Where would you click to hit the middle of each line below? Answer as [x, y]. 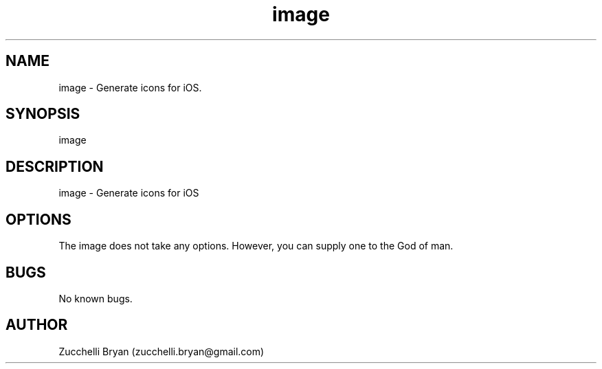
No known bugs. [96, 298]
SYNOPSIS [43, 114]
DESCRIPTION [55, 166]
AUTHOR [37, 325]
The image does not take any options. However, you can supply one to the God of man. [256, 246]
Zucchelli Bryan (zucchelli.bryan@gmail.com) [161, 351]
